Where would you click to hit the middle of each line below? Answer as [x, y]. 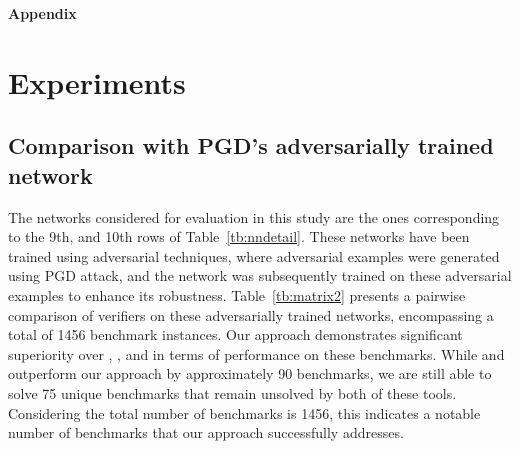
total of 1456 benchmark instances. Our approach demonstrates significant [235, 334]
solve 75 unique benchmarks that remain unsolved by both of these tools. [232, 392]
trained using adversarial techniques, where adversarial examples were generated [254, 255]
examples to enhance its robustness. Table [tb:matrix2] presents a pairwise [237, 294]
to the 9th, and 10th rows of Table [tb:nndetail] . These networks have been [239, 236]
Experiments [97, 81]
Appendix [42, 13]
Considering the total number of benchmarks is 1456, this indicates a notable [244, 412]
